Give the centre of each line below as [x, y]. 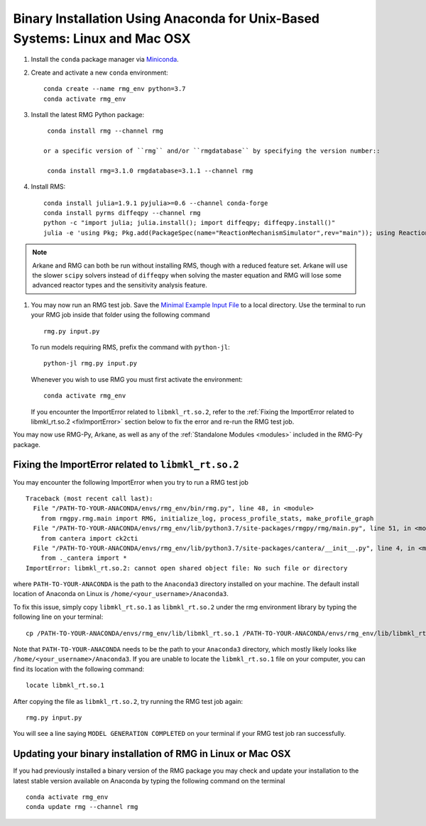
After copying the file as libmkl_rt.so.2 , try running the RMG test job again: [128, 701]
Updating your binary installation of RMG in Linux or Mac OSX [152, 754]
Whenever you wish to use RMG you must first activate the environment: [137, 379]
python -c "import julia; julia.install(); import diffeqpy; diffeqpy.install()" [190, 223]
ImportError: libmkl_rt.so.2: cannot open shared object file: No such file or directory [187, 568]
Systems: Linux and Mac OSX [102, 38]
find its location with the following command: [79, 669]
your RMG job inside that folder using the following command [120, 315]
